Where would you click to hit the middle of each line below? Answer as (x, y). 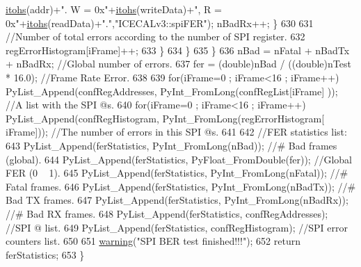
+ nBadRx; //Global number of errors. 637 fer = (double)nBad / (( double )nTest (178, 64)
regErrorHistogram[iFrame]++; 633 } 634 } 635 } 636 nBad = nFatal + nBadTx (178, 50)
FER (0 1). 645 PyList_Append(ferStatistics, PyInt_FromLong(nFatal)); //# (177, 173)
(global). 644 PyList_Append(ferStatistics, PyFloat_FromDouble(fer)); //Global (179, 159)
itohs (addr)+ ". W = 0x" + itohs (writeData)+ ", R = (114, 9)
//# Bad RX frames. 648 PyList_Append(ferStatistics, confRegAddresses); (167, 213)
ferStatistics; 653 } (45, 254)
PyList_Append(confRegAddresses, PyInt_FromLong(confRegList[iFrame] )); (172, 91)
